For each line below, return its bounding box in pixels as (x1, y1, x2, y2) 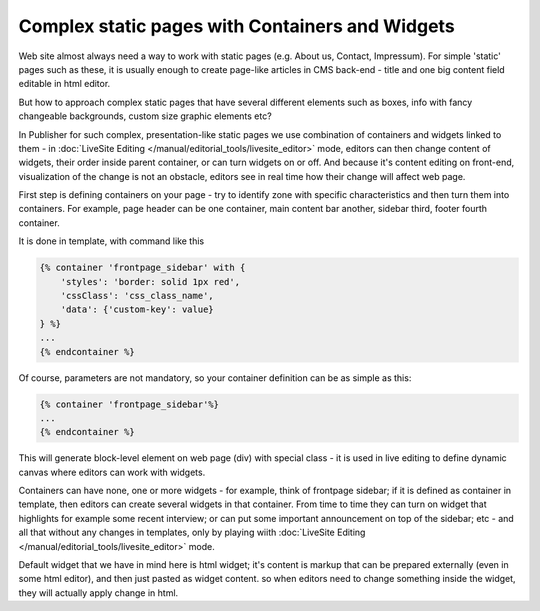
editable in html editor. (18, 78, 111, 90)
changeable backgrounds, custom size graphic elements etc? (18, 110, 272, 122)
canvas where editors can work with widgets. (18, 466, 206, 478)
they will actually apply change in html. (18, 586, 179, 599)
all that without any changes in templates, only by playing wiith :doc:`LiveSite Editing (18, 526, 366, 539)
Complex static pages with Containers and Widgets (18, 15, 455, 37)
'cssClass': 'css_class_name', (60, 290, 214, 301)
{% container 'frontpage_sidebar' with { (39, 262, 246, 274)
